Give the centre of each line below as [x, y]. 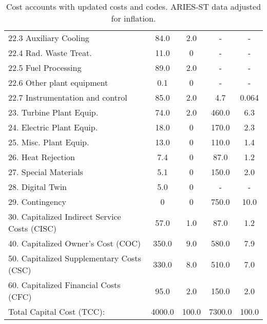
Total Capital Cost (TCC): [57, 311]
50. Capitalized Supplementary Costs [75, 258]
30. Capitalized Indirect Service [65, 216]
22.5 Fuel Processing [45, 68]
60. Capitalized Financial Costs [64, 285]
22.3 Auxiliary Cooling [49, 38]
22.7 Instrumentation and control [68, 97]
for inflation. [133, 18]
